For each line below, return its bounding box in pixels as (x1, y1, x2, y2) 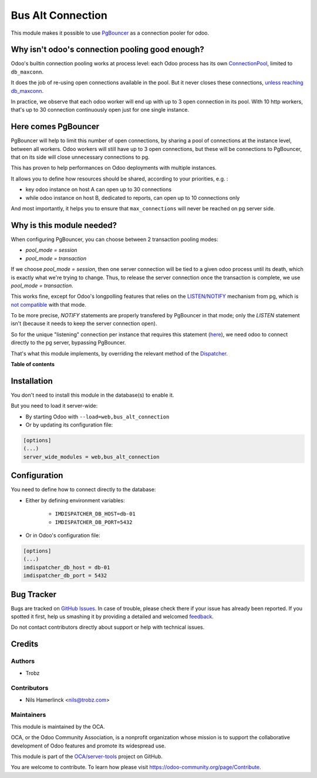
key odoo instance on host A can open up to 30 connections (25, 186, 172, 193)
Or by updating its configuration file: (25, 421, 113, 428)
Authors (11, 657, 35, 665)
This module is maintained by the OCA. (11, 723, 105, 730)
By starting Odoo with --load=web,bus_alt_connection (25, 413, 170, 420)
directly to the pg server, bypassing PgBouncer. (11, 339, 126, 346)
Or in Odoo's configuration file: (25, 532, 100, 539)
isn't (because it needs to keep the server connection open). (11, 320, 157, 327)
